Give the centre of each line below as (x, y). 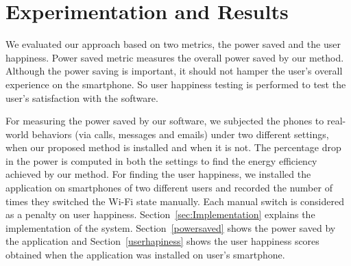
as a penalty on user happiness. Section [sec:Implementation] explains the (160, 214)
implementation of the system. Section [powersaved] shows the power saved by (171, 227)
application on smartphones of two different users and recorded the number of (169, 188)
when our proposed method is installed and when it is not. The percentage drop (173, 147)
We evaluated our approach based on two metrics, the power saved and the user (173, 44)
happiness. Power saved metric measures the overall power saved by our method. (175, 57)
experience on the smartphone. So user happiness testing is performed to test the (176, 84)
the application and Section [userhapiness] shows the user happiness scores (162, 241)
